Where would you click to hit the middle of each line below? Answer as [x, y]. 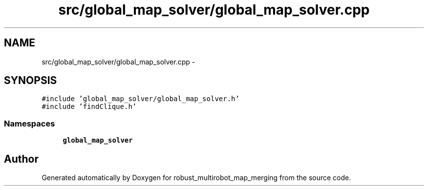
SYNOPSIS [31, 81]
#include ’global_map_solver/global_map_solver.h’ [140, 99]
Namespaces [30, 123]
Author [21, 159]
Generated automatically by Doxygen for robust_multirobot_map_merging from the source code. [196, 178]
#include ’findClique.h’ [89, 107]
